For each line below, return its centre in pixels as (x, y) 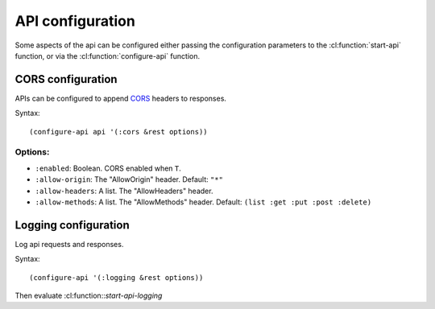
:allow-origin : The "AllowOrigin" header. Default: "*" (129, 179)
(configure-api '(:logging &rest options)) (116, 277)
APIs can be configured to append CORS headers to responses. (121, 98)
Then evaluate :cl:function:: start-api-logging (89, 296)
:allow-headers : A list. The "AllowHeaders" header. (124, 191)
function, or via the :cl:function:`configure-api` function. (108, 56)
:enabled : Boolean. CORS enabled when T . (108, 168)
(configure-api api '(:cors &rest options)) (119, 132)
